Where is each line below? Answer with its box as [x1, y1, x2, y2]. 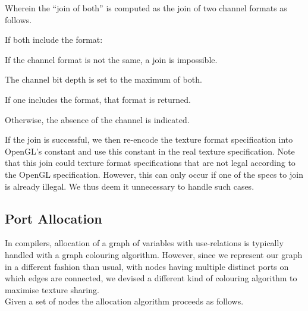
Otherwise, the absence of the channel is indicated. [5, 113, 190, 125]
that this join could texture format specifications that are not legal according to [5, 156, 296, 169]
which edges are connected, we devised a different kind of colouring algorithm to [5, 272, 297, 284]
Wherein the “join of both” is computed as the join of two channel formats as [5, 2, 287, 14]
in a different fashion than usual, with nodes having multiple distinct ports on [5, 260, 289, 272]
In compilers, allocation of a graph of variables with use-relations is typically [5, 237, 284, 249]
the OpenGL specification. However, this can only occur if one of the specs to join [5, 168, 303, 180]
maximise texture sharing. [5, 283, 99, 296]
